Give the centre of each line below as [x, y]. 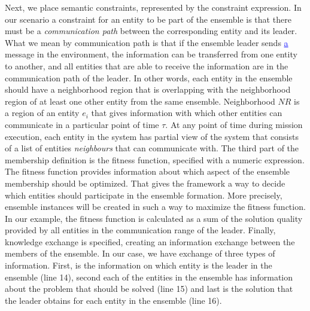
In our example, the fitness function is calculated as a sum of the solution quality [154, 218]
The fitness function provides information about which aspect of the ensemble [148, 171]
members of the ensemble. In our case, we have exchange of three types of [140, 253]
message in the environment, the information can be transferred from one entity [151, 54]
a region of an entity [42, 113]
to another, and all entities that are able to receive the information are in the [147, 65]
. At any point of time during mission [234, 124]
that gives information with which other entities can [187, 113]
